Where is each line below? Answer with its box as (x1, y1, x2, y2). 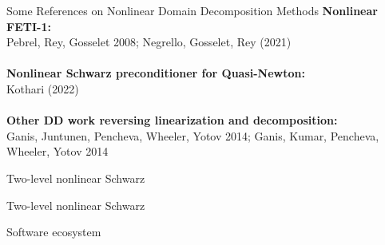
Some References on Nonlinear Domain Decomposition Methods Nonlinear (6, 2, 378, 18)
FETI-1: (6, 18, 51, 34)
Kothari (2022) (6, 80, 79, 97)
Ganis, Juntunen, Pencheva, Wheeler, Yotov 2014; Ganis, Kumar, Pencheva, (6, 127, 379, 144)
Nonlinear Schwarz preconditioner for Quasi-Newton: (6, 65, 305, 81)
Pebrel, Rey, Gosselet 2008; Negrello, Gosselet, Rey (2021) (6, 34, 292, 50)
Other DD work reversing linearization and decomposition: (6, 112, 338, 128)
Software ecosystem (6, 223, 101, 240)
